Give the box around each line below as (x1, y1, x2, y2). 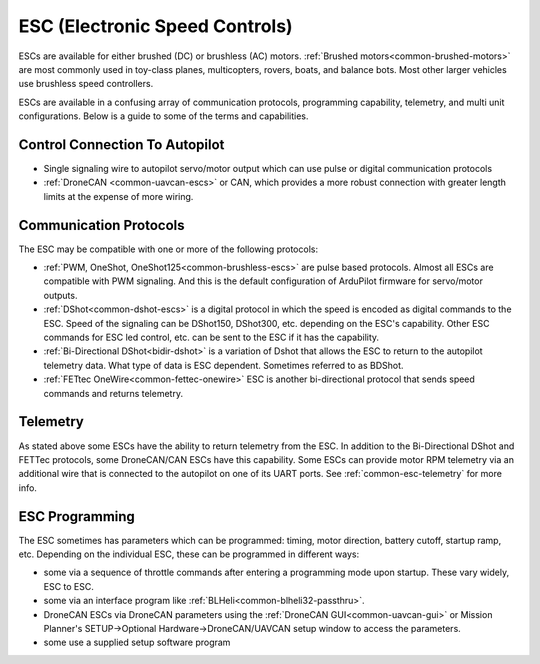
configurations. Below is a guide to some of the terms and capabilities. (18, 110, 309, 122)
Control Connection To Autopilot (18, 136, 225, 153)
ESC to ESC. (43, 580, 94, 592)
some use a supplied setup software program (43, 636, 231, 649)
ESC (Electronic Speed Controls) (18, 15, 294, 37)
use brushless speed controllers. (18, 78, 154, 90)
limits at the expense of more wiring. (43, 190, 194, 202)
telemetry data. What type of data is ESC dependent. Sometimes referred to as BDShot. (43, 359, 404, 371)
